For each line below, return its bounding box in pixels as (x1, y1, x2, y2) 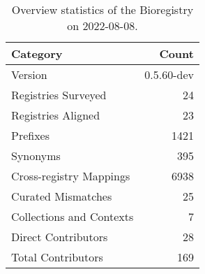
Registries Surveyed (11, 87, 107, 103)
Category (11, 45, 63, 62)
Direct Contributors (11, 229, 108, 245)
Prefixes (11, 127, 50, 143)
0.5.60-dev (144, 66, 194, 82)
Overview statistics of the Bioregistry (11, 1, 194, 17)
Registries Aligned (11, 107, 100, 123)
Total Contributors (11, 249, 103, 265)
